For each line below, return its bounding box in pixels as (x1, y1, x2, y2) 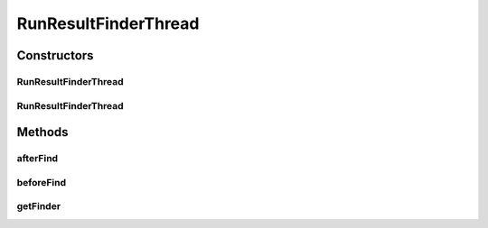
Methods (16, 124, 69, 140)
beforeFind (16, 176, 67, 188)
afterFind (16, 152, 59, 165)
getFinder (16, 200, 61, 213)
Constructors (16, 48, 94, 63)
